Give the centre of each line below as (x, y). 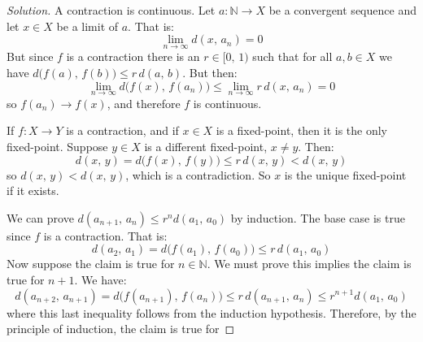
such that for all (292, 56)
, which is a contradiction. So (198, 174)
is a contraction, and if (122, 130)
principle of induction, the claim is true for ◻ (121, 329)
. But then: (210, 72)
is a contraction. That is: (105, 235)
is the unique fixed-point (345, 174)
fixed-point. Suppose (57, 146)
